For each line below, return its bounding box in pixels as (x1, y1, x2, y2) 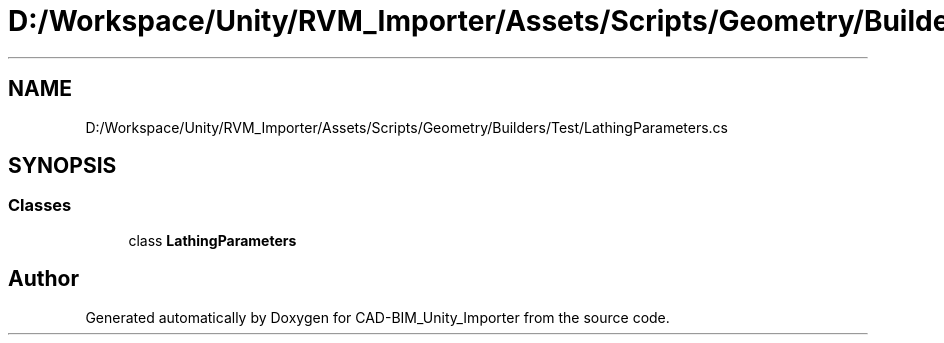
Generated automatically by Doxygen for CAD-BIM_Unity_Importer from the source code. (85, 308, 670, 326)
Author (8, 266, 79, 292)
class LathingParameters (128, 231, 297, 249)
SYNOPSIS (8, 153, 117, 179)
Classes (8, 195, 72, 216)
